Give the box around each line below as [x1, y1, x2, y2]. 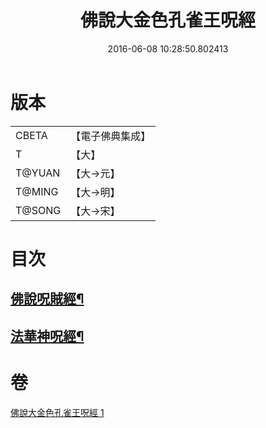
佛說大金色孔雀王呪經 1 [10, 406, 105, 418]
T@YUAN [15, 166, 61, 180]
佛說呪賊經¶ [10, 291, 85, 308]
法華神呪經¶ [10, 327, 85, 345]
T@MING [15, 184, 59, 198]
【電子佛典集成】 [70, 129, 152, 143]
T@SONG [15, 203, 62, 217]
